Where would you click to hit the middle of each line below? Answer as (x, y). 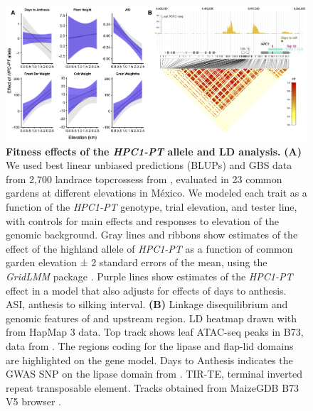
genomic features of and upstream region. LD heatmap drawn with (152, 318)
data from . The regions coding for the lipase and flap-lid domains (150, 345)
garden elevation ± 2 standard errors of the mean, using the (137, 262)
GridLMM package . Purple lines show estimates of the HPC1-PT (149, 276)
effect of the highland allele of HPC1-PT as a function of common (149, 248)
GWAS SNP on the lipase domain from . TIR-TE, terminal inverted (154, 374)
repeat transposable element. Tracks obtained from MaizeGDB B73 (153, 387)
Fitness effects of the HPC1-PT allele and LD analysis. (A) (154, 151)
